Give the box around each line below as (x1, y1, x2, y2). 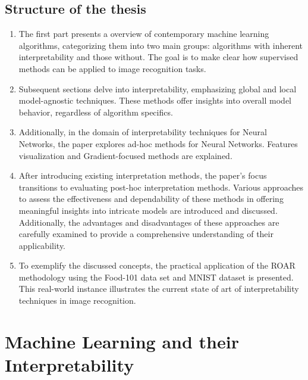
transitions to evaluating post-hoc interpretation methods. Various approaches (18, 180, 304, 193)
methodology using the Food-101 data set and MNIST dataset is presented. (18, 270, 294, 283)
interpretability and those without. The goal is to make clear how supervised (18, 51, 298, 63)
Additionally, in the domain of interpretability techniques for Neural (18, 126, 267, 138)
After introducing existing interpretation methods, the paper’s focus (18, 169, 267, 182)
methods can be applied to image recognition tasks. (18, 62, 206, 74)
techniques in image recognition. (18, 294, 136, 307)
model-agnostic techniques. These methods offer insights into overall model (18, 94, 292, 107)
